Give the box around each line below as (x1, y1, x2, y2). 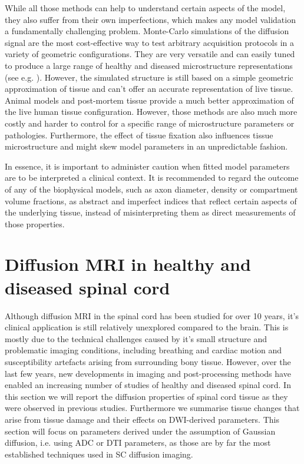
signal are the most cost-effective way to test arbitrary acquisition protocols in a (5, 36, 294, 48)
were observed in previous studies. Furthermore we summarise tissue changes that (5, 402, 300, 414)
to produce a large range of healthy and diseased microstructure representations (5, 59, 293, 71)
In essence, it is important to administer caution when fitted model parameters (5, 160, 290, 172)
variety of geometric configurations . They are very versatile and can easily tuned (5, 48, 295, 60)
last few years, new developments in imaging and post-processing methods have (5, 367, 291, 379)
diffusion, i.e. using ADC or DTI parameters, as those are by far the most (5, 436, 271, 449)
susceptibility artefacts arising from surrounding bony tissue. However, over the (5, 355, 291, 367)
